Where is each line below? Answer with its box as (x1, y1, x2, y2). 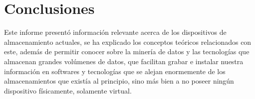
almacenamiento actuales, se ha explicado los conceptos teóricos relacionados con (4, 36, 252, 47)
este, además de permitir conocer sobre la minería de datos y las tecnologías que (4, 46, 250, 57)
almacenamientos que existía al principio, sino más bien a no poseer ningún (4, 76, 234, 86)
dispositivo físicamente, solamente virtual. (4, 85, 132, 96)
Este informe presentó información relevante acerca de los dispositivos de (4, 27, 227, 37)
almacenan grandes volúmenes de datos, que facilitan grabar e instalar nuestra (4, 56, 244, 66)
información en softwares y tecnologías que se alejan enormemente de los (4, 66, 226, 76)
